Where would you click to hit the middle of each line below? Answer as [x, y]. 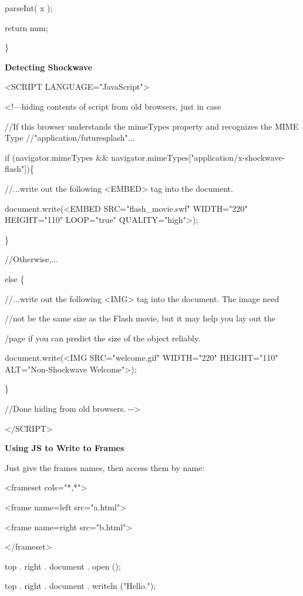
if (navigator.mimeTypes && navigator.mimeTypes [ [98, 157]
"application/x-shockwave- [238, 157]
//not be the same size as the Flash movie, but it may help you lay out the [140, 318]
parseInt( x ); [29, 8]
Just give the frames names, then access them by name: [105, 467]
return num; [26, 27]
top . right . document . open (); [63, 566]
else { [15, 278]
